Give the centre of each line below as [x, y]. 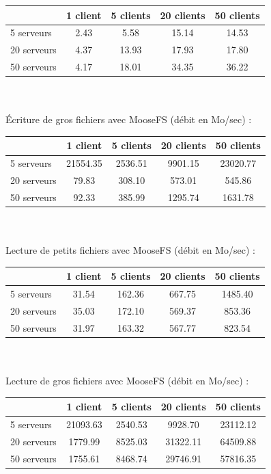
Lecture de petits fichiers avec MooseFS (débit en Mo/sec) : [130, 250]
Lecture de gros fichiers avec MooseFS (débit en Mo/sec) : [127, 381]
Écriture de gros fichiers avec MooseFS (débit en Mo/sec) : [129, 119]
